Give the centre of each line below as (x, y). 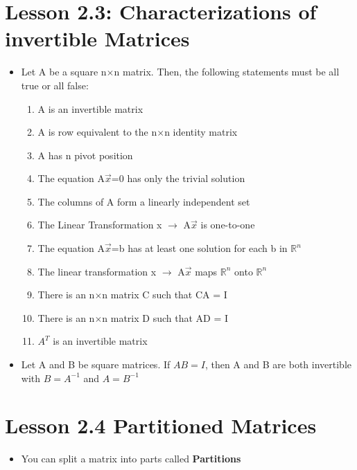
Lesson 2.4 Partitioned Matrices (161, 425)
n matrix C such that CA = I (165, 295)
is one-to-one (228, 225)
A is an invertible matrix (90, 108)
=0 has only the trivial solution (178, 178)
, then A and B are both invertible (278, 364)
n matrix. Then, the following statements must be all (227, 72)
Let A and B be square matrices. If (96, 364)
